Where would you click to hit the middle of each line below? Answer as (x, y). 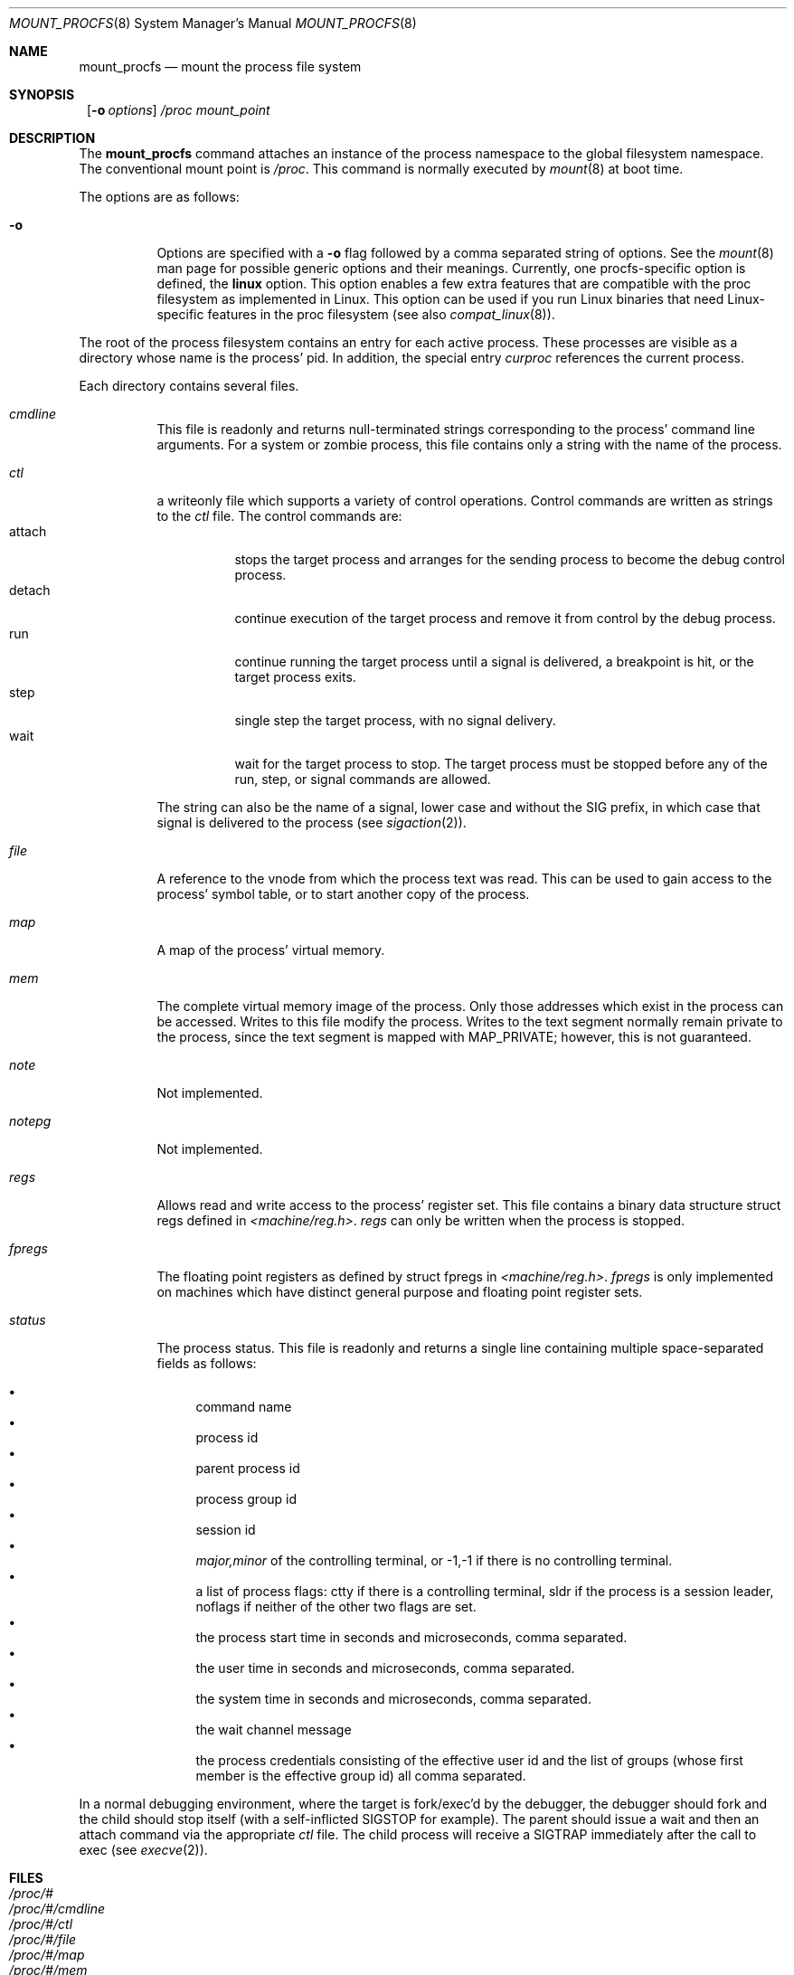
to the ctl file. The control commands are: (279, 516)
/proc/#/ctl (41, 1924)
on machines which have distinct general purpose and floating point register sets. (400, 1292)
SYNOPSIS (42, 94)
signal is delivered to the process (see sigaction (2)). (312, 822)
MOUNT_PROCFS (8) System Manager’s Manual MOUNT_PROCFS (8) (213, 23)
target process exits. (295, 677)
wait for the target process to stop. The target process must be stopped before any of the (501, 764)
